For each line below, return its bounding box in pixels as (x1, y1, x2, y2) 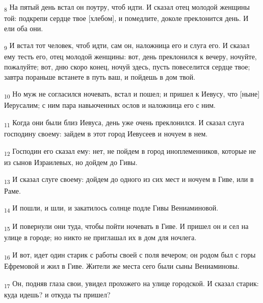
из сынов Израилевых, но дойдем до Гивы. (4, 156, 138, 167)
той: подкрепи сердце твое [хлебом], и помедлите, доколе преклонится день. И (4, 13, 249, 24)
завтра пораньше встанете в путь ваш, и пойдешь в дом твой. (4, 71, 196, 82)
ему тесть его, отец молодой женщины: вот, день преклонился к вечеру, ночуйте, (4, 51, 257, 62)
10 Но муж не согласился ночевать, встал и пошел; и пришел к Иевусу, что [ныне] (4, 88, 260, 101)
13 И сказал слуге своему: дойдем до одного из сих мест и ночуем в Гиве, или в (4, 174, 254, 186)
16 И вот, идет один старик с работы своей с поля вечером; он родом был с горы (4, 249, 256, 261)
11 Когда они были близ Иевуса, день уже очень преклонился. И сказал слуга (4, 116, 245, 129)
